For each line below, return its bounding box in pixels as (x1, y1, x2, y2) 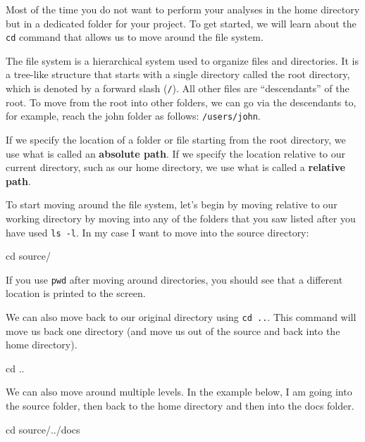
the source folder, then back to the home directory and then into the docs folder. (6, 398, 354, 413)
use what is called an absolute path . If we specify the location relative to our (6, 146, 346, 160)
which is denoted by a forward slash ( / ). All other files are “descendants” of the (6, 81, 349, 96)
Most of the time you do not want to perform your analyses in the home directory (6, 2, 360, 16)
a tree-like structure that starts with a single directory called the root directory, (6, 67, 350, 82)
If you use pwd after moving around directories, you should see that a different (6, 272, 343, 286)
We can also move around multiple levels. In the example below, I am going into (6, 384, 352, 399)
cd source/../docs (6, 422, 80, 436)
